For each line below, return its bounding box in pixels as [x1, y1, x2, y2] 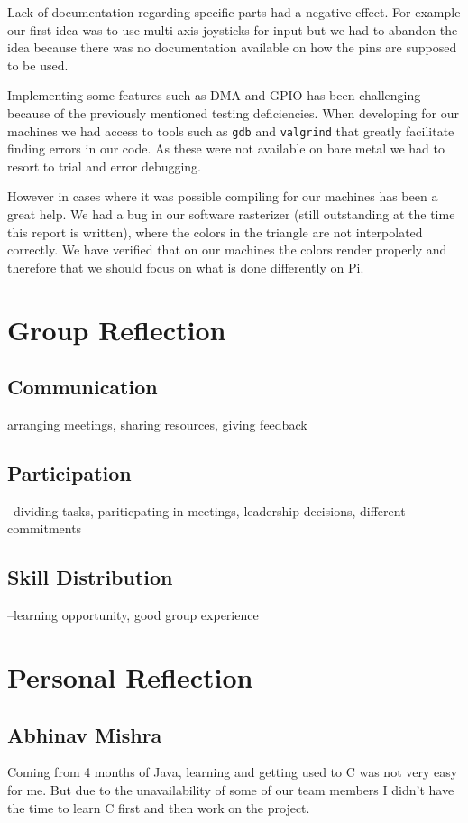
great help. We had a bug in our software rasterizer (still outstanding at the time [7, 205, 455, 223]
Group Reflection [7, 310, 226, 347]
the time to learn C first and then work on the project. [7, 798, 310, 817]
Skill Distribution [7, 563, 173, 591]
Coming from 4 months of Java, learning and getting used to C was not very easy [7, 763, 458, 781]
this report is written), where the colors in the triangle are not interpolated [7, 222, 423, 241]
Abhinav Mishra [7, 720, 162, 748]
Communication [7, 373, 158, 401]
